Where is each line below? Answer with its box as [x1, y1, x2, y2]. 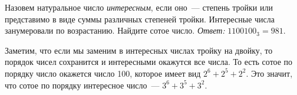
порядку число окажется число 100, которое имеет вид [5, 67, 201, 79]
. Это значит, [246, 67, 293, 79]
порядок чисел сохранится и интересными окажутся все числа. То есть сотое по [5, 55, 293, 68]
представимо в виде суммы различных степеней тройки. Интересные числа [5, 12, 275, 25]
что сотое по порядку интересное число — [5, 78, 160, 91]
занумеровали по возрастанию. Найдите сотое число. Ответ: [5, 24, 225, 37]
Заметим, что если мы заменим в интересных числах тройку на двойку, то [5, 44, 273, 56]
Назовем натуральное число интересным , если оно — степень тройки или [5, 1, 273, 13]
